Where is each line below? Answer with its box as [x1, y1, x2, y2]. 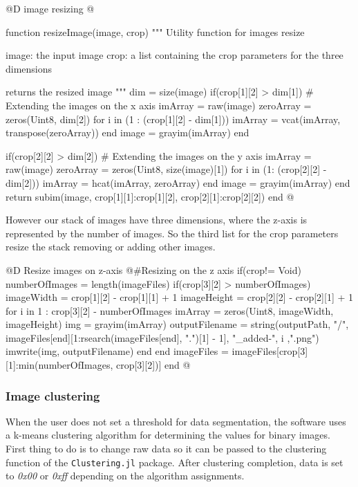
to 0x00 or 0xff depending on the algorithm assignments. [6, 468, 245, 483]
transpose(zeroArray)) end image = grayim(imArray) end [6, 125, 249, 140]
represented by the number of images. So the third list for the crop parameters [6, 226, 339, 240]
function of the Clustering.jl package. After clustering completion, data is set [6, 454, 343, 469]
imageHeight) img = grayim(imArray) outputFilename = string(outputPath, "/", [6, 317, 349, 331]
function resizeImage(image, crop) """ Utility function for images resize [6, 24, 305, 39]
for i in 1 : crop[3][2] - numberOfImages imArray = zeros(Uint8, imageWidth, [6, 303, 334, 318]
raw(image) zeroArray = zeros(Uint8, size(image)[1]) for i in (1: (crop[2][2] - [6, 162, 327, 176]
